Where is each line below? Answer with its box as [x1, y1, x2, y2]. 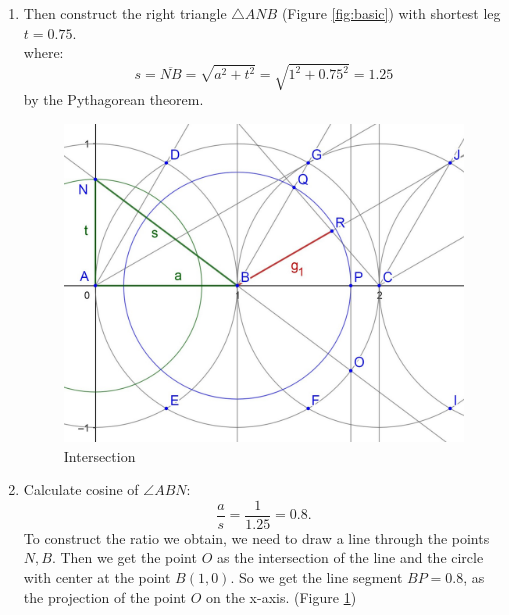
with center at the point [23, 567, 171, 588]
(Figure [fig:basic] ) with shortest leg [281, 3, 501, 23]
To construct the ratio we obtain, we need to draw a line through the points [23, 527, 490, 548]
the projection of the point [23, 586, 187, 607]
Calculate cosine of [23, 479, 139, 500]
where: [23, 42, 64, 63]
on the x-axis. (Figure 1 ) [206, 586, 357, 607]
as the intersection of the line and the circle [216, 547, 484, 568]
